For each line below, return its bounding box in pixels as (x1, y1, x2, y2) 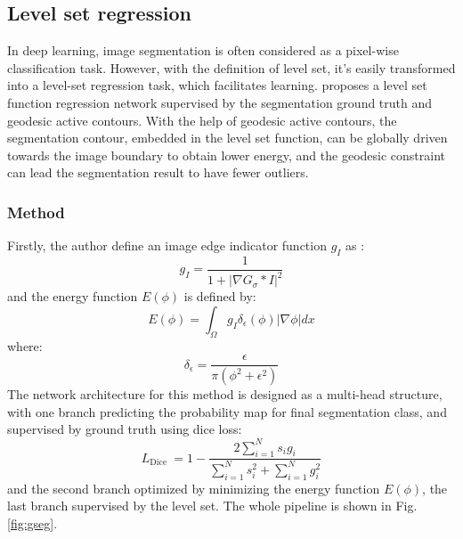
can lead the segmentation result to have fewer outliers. (7, 163, 309, 182)
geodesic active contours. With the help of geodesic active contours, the (7, 110, 397, 129)
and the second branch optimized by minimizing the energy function (7, 478, 380, 497)
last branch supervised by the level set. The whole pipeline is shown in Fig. (7, 496, 418, 515)
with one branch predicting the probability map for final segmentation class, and (7, 402, 447, 421)
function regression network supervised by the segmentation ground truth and (7, 93, 433, 111)
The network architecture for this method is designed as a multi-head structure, (7, 385, 443, 404)
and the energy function (7, 287, 138, 306)
